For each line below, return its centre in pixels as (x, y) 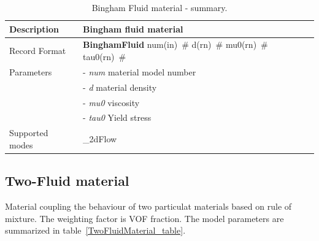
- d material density (120, 87)
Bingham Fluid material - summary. (159, 7)
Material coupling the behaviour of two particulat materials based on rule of (148, 206)
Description (34, 29)
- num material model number (140, 71)
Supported (29, 133)
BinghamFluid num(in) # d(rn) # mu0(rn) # (175, 44)
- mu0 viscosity (111, 102)
